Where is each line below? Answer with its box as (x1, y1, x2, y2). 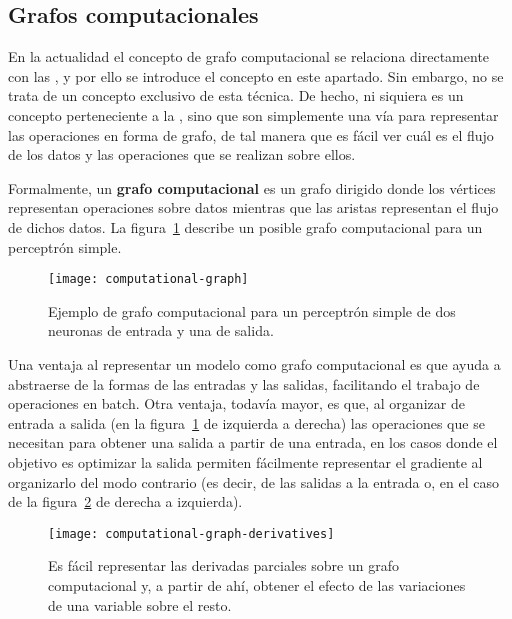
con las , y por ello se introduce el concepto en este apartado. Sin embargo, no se (8, 65, 504, 86)
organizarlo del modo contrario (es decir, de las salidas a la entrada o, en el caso (8, 471, 499, 492)
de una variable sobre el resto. (48, 594, 232, 615)
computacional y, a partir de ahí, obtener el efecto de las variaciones (48, 574, 466, 595)
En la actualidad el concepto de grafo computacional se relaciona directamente (8, 46, 490, 67)
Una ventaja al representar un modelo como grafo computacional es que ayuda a (8, 353, 501, 374)
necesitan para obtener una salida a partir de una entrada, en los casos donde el (8, 432, 498, 453)
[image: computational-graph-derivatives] (48, 526, 335, 541)
